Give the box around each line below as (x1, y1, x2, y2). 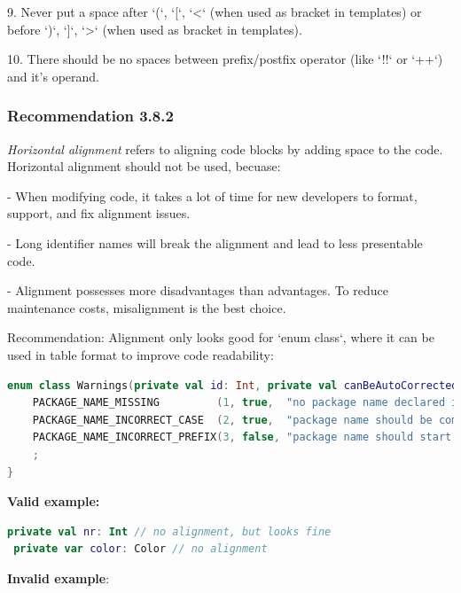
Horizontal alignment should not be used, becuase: (7, 157, 281, 176)
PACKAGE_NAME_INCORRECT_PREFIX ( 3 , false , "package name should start (32, 431, 452, 444)
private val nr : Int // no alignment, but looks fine (7, 525, 332, 538)
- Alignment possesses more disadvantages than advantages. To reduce (7, 281, 388, 300)
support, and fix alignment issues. (7, 204, 191, 222)
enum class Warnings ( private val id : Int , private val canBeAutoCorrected (7, 378, 458, 392)
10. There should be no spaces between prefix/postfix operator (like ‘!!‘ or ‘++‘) (7, 50, 443, 68)
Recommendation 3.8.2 (7, 105, 174, 127)
